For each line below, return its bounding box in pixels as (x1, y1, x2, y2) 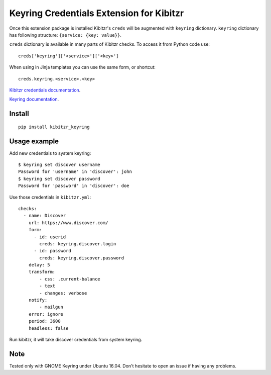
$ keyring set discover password (18, 176, 100, 181)
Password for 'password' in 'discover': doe (18, 183, 130, 189)
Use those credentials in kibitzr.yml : (9, 194, 91, 200)
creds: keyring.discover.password (39, 255, 124, 261)
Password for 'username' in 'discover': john (18, 169, 132, 174)
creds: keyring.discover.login (39, 241, 116, 246)
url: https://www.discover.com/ (28, 220, 108, 226)
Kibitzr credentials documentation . (9, 87, 81, 93)
